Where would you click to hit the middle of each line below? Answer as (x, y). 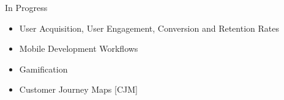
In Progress (26, 7)
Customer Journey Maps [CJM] (78, 89)
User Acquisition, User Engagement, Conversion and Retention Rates (149, 28)
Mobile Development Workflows (79, 48)
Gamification (43, 69)
